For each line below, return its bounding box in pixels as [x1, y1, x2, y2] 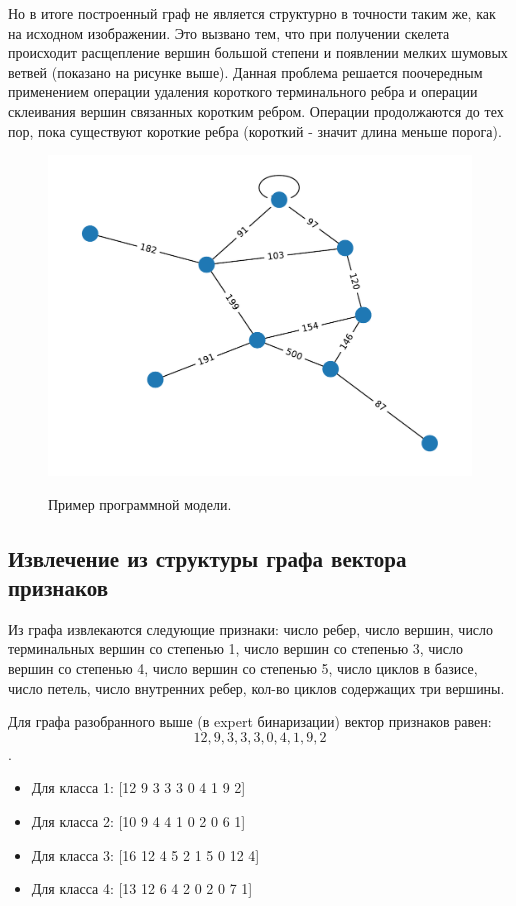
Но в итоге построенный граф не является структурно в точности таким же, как [8, 3, 496, 23]
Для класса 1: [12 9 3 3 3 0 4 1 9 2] [31, 777, 246, 798]
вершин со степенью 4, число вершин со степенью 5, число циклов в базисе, [8, 658, 478, 679]
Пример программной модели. [48, 493, 232, 514]
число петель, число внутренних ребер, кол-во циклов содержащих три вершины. [8, 677, 505, 698]
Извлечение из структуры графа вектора [8, 542, 407, 573]
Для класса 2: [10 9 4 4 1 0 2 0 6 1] [31, 810, 246, 831]
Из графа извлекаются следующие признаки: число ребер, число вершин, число [8, 618, 494, 639]
